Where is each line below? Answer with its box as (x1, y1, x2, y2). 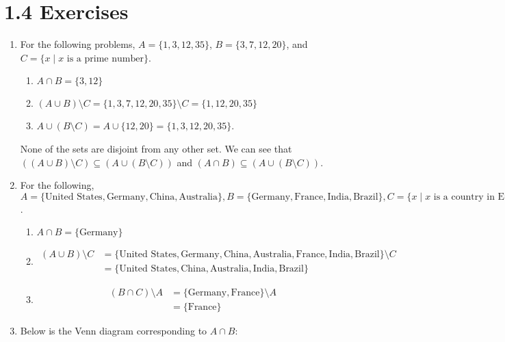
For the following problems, (20, 37, 135, 51)
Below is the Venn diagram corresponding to (20, 324, 207, 338)
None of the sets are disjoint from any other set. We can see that (20, 141, 292, 155)
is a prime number (66, 53, 144, 64)
